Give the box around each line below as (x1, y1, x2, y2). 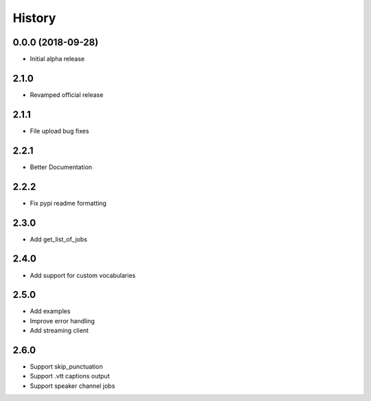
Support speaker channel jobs (30, 382, 115, 390)
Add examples (30, 307, 71, 316)
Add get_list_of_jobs (30, 235, 87, 243)
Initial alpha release (30, 55, 85, 63)
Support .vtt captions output (30, 372, 110, 380)
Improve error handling (30, 316, 95, 325)
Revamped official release (30, 90, 104, 99)
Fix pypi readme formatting (30, 199, 106, 207)
